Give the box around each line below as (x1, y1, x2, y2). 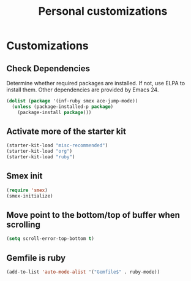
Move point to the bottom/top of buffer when (6, 210, 181, 220)
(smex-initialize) (6, 193, 53, 199)
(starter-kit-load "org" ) (6, 148, 72, 155)
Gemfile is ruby (6, 253, 66, 263)
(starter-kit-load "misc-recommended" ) (6, 142, 108, 148)
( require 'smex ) (6, 187, 48, 193)
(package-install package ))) (17, 109, 92, 115)
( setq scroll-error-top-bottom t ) (6, 236, 95, 242)
